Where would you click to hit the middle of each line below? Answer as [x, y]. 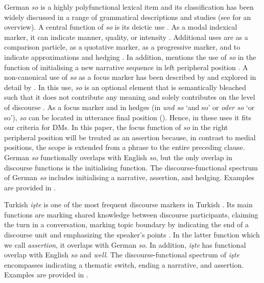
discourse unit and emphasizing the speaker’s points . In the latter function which [132, 235]
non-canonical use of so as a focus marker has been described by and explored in [130, 77]
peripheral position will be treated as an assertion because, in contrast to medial [130, 137]
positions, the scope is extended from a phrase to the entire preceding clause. [125, 147]
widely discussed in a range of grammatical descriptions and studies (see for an [128, 17]
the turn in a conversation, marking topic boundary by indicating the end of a [127, 224]
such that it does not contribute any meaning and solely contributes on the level [130, 97]
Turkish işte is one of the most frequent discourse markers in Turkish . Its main [128, 204]
